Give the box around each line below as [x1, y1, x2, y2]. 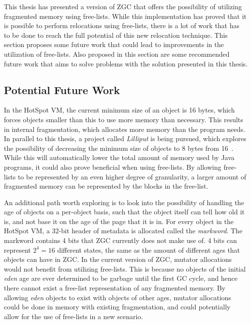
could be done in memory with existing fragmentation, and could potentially [4, 302, 231, 312]
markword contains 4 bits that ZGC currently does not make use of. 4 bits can [4, 235, 237, 245]
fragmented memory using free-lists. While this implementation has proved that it [4, 11, 247, 21]
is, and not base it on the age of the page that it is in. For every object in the [4, 216, 234, 226]
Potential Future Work [4, 82, 120, 97]
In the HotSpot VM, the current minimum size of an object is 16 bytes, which [4, 105, 235, 115]
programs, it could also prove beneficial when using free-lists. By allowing [4, 161, 221, 172]
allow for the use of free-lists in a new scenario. [4, 311, 143, 321]
